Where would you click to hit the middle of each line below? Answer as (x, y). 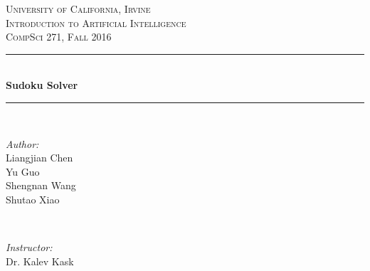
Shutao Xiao (33, 199)
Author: (22, 143)
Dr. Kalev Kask (40, 261)
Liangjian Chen (39, 158)
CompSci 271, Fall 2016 (59, 37)
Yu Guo (23, 171)
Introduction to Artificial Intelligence (96, 22)
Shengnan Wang (41, 185)
